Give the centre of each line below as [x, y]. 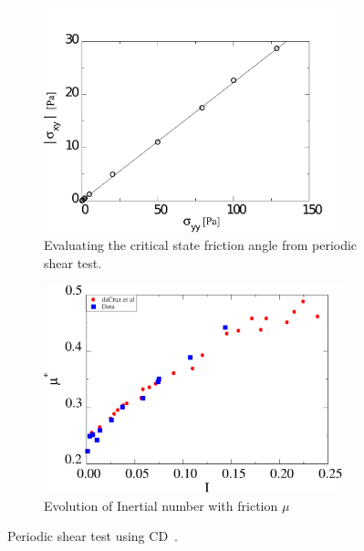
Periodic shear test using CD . [93, 536]
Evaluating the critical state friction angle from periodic [201, 245]
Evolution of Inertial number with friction [161, 505]
